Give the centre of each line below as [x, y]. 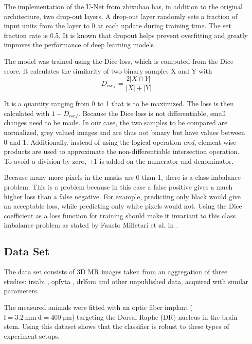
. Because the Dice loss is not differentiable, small [152, 113]
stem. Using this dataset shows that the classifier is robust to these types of [117, 326]
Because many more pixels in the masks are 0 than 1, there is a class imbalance [122, 177]
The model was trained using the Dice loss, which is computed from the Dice [119, 61]
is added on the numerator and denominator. [166, 161]
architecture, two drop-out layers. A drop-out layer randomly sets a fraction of [121, 16]
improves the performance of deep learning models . [81, 45]
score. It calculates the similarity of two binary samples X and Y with [108, 70]
